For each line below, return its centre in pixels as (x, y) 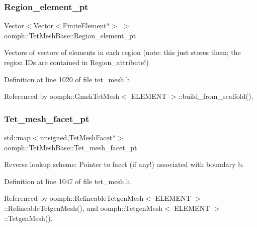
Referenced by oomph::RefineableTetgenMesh (74, 198)
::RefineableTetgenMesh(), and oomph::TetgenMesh (83, 208)
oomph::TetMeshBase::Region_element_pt (70, 35)
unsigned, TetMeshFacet (76, 137)
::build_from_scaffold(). (216, 96)
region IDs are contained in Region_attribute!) (76, 62)
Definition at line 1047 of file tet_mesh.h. (68, 181)
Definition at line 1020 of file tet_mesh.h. (68, 79)
